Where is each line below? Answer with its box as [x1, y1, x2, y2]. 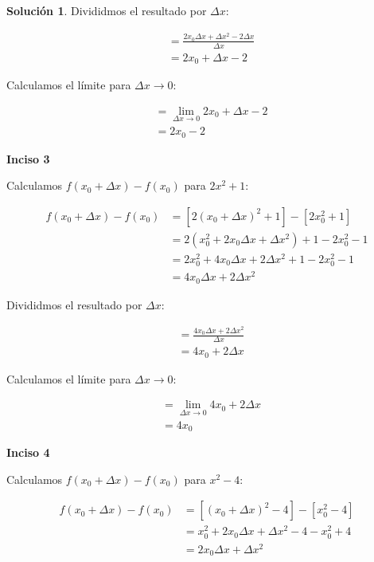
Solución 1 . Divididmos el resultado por [6, 2, 207, 18]
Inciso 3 [6, 150, 50, 167]
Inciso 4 [6, 444, 50, 461]
